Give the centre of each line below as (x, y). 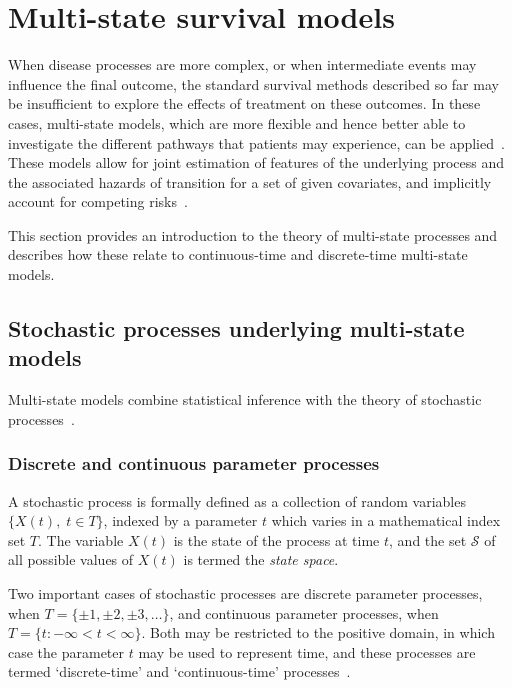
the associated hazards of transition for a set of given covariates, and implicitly (250, 181)
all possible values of (71, 559)
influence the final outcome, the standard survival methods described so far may (253, 83)
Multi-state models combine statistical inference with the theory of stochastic (245, 399)
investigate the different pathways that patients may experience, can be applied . (256, 142)
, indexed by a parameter (180, 520)
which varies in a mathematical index (386, 520)
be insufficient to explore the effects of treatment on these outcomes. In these (244, 103)
